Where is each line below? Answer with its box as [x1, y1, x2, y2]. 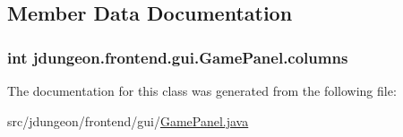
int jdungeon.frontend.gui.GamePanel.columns [7, 46, 348, 68]
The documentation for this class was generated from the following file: [7, 81, 397, 99]
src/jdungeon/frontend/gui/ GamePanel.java [7, 111, 249, 130]
